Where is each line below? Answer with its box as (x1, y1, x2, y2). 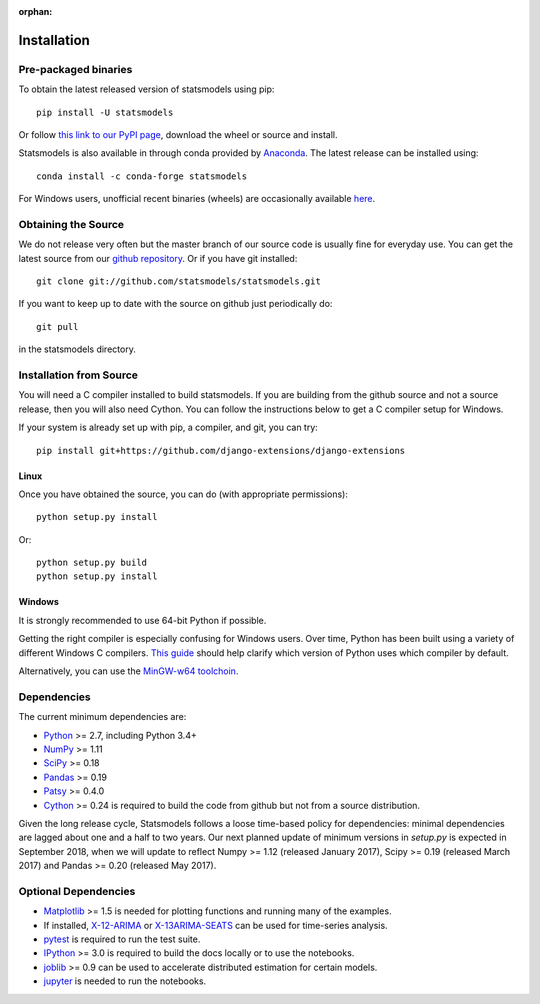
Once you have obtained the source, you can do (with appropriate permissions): (18, 488, 349, 500)
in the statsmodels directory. (18, 343, 137, 355)
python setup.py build (36, 557, 148, 569)
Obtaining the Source (18, 217, 125, 231)
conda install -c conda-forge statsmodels (36, 170, 248, 182)
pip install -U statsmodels (36, 106, 174, 118)
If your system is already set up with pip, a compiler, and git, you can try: (18, 421, 319, 434)
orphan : (18, 6, 53, 17)
